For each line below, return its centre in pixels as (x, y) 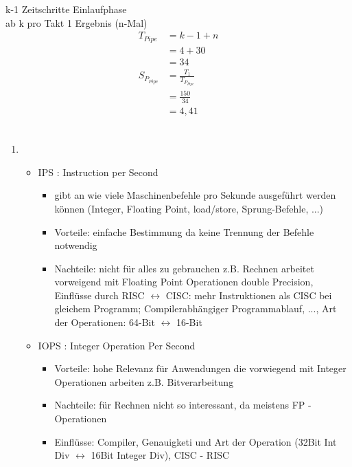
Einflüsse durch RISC (99, 295)
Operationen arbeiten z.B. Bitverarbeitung (144, 381)
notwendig (76, 245)
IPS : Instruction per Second (98, 172)
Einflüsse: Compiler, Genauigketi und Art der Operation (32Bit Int (196, 441)
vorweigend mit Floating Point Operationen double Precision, (184, 282)
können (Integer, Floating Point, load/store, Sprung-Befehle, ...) (189, 208)
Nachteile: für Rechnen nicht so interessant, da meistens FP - (183, 405)
